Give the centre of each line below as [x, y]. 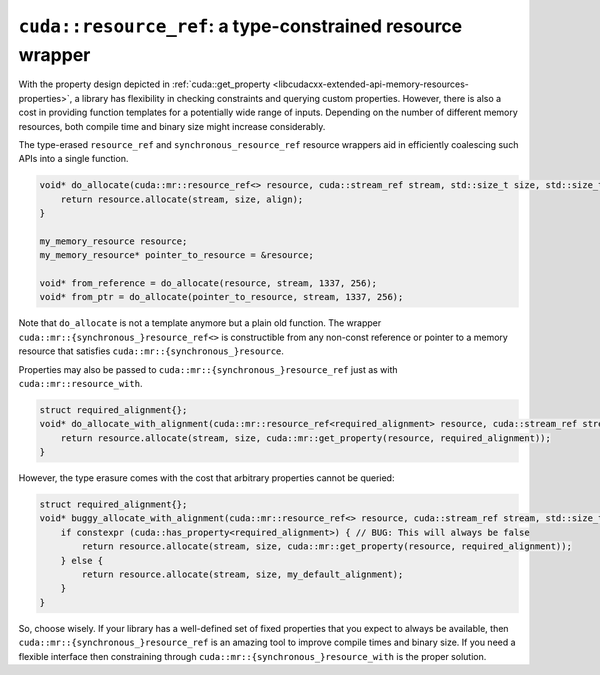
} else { [82, 560]
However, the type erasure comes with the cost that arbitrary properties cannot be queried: [206, 478]
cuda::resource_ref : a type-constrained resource [240, 26]
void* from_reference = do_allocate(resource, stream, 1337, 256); [208, 283]
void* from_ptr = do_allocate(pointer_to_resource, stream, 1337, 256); [221, 297]
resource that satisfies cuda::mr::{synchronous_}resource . [151, 351]
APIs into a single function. [73, 159]
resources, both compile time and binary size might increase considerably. [172, 126]
